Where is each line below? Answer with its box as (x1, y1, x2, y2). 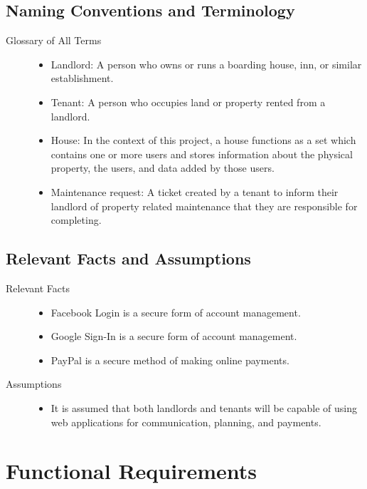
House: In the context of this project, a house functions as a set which (50, 133, 356, 148)
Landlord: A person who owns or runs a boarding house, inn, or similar (50, 56, 362, 71)
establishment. (50, 71, 114, 86)
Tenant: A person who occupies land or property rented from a (50, 94, 326, 109)
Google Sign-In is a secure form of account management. (50, 329, 297, 344)
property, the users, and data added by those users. (50, 160, 275, 175)
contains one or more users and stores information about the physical (50, 146, 353, 161)
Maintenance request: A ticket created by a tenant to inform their (50, 184, 339, 199)
